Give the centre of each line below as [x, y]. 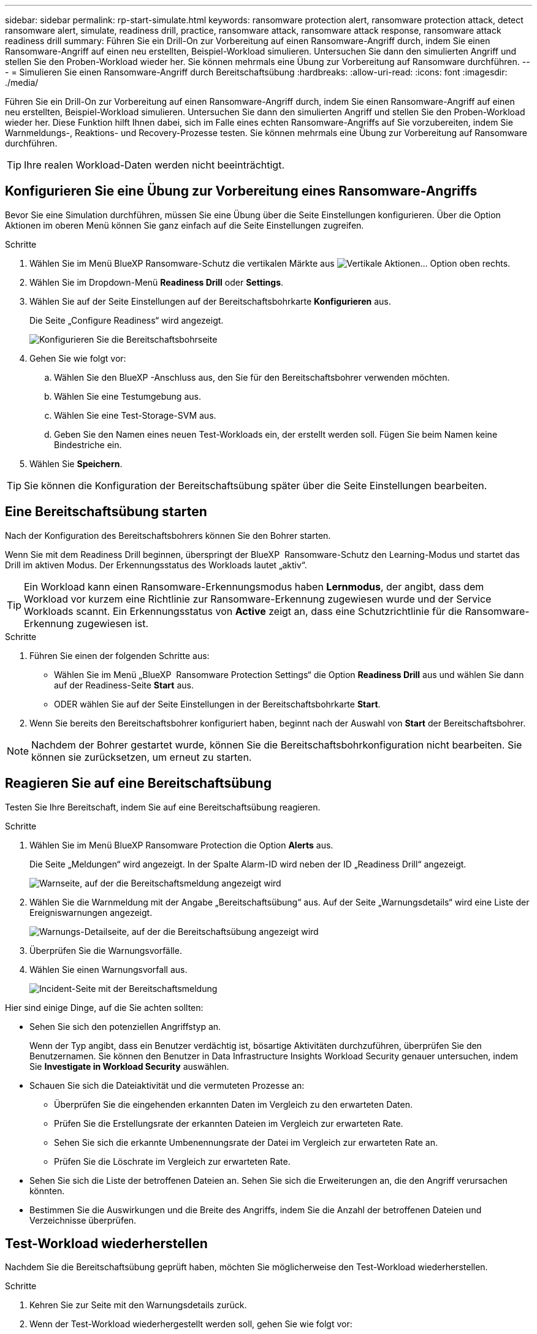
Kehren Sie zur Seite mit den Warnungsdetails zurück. [138, 1305]
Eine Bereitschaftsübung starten [106, 512]
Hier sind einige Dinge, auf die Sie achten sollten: [104, 1007]
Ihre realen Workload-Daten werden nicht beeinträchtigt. [154, 165]
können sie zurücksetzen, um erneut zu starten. [142, 757]
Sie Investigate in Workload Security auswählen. [129, 1066]
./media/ [22, 82]
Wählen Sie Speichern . [76, 463]
